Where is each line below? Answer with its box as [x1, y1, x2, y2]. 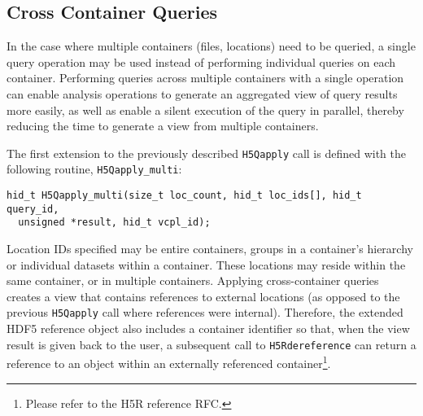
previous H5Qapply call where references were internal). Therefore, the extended [7, 304, 403, 321]
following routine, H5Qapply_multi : [7, 160, 182, 177]
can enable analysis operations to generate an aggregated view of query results [7, 85, 398, 102]
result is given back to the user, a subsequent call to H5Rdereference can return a [7, 335, 416, 353]
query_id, [7, 203, 59, 215]
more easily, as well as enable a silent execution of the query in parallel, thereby [7, 101, 404, 118]
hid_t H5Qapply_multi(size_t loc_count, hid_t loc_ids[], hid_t [7, 190, 362, 202]
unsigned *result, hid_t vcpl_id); [18, 217, 211, 229]
